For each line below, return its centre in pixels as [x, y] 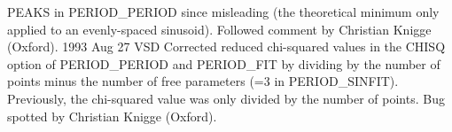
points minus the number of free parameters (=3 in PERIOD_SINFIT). [203, 81]
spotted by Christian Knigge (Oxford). [112, 116]
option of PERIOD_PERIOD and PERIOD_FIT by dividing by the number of [224, 63]
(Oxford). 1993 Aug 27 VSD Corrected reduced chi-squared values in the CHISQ [226, 47]
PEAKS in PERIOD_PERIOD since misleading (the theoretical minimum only [223, 12]
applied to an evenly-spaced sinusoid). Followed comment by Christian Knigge [219, 29]
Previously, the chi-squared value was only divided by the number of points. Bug [226, 98]
